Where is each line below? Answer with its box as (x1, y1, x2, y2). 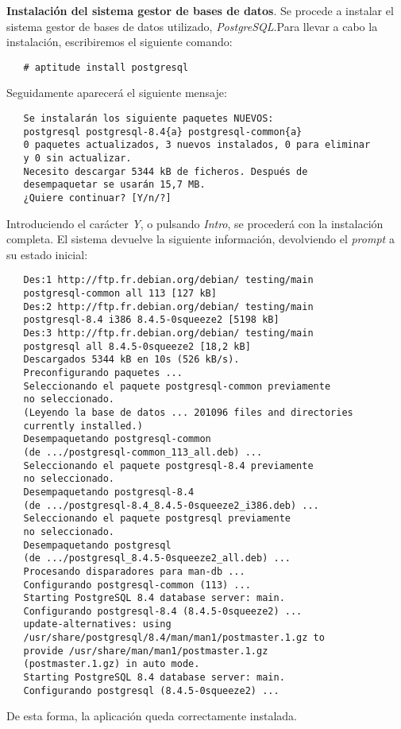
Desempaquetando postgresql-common (23, 433, 211, 445)
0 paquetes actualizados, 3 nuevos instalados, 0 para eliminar (23, 139, 371, 151)
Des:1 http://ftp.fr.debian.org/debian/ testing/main (23, 274, 314, 286)
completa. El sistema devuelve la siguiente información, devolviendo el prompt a (6, 231, 395, 247)
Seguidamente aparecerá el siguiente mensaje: (6, 84, 227, 101)
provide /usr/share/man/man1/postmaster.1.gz (23, 645, 268, 657)
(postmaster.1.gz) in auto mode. (23, 658, 200, 670)
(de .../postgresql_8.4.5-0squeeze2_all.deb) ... (23, 553, 291, 564)
